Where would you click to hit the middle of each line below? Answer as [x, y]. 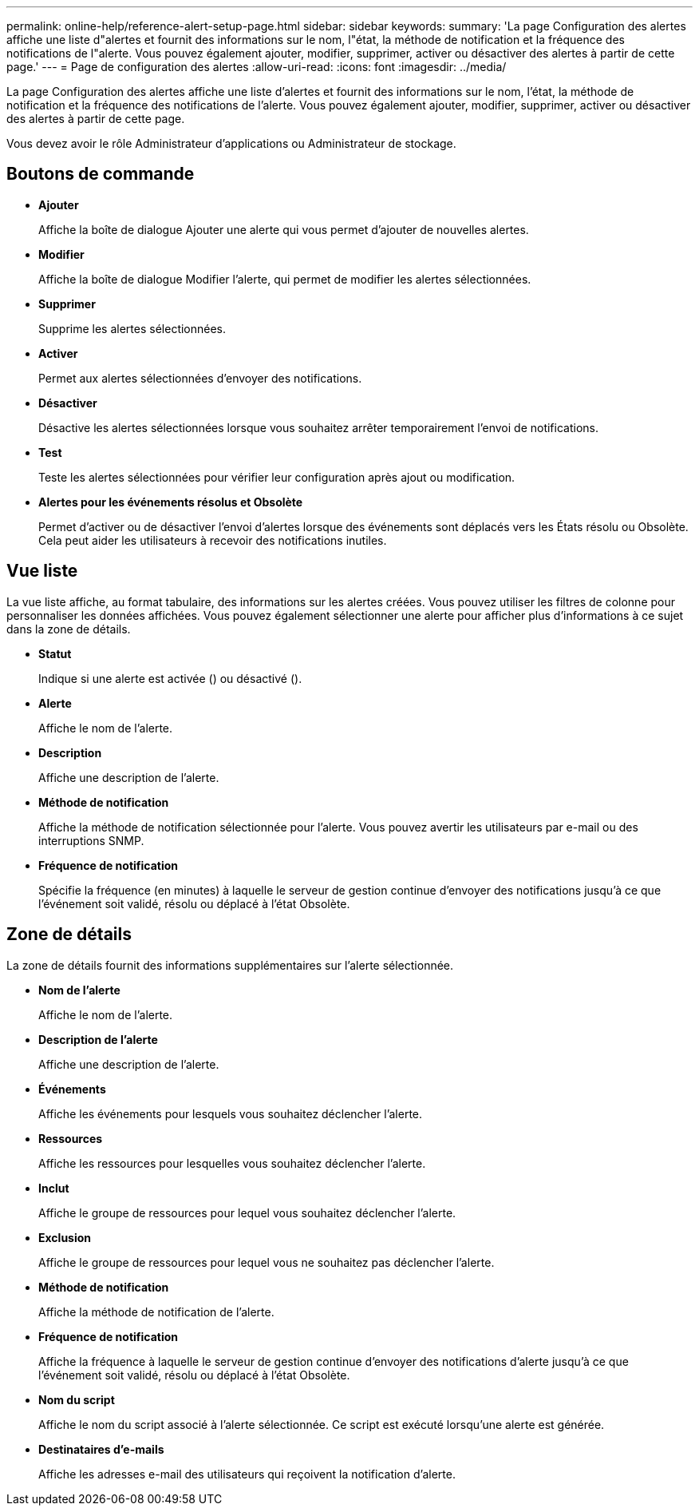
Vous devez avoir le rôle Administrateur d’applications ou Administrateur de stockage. [231, 143]
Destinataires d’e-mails [101, 1449]
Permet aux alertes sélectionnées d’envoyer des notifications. [200, 378]
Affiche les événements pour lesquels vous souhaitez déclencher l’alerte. [231, 1113]
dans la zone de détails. [69, 629]
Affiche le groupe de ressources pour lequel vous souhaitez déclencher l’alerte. [247, 1212]
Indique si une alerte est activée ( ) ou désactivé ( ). [170, 678]
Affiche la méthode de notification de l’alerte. [156, 1312]
